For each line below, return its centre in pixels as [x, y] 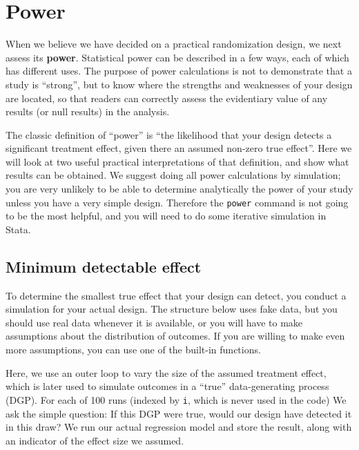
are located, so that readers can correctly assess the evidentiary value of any [167, 98]
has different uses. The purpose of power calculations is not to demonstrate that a [179, 71]
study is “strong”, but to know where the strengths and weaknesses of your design [179, 84]
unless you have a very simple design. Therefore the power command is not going [177, 202]
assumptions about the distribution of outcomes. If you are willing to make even [175, 336]
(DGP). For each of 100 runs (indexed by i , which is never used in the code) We [176, 399]
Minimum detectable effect [104, 266]
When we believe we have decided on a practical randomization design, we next [174, 44]
